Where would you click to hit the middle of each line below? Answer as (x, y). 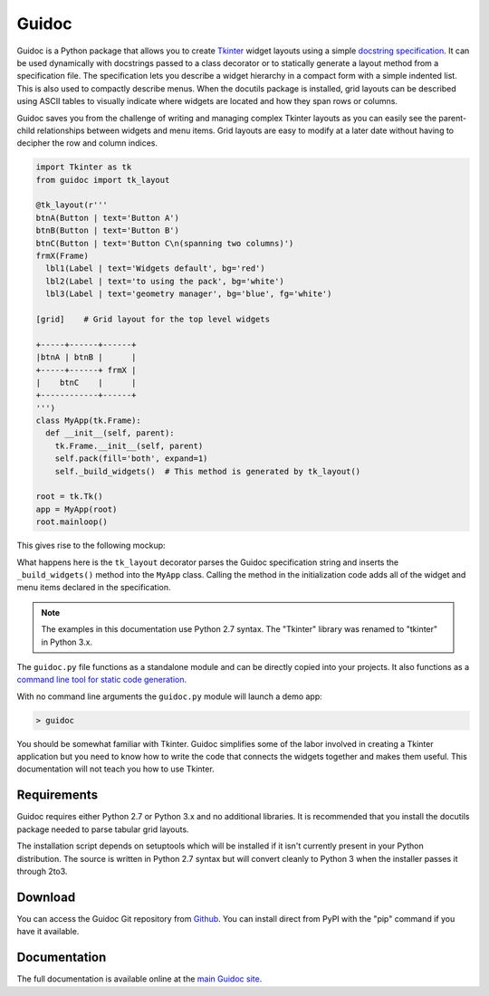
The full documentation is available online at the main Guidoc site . (139, 979)
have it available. (48, 932)
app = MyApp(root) (77, 509)
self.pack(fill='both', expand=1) (131, 459)
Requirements (58, 795)
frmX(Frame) (62, 256)
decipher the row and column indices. (87, 143)
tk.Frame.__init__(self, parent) (129, 445)
